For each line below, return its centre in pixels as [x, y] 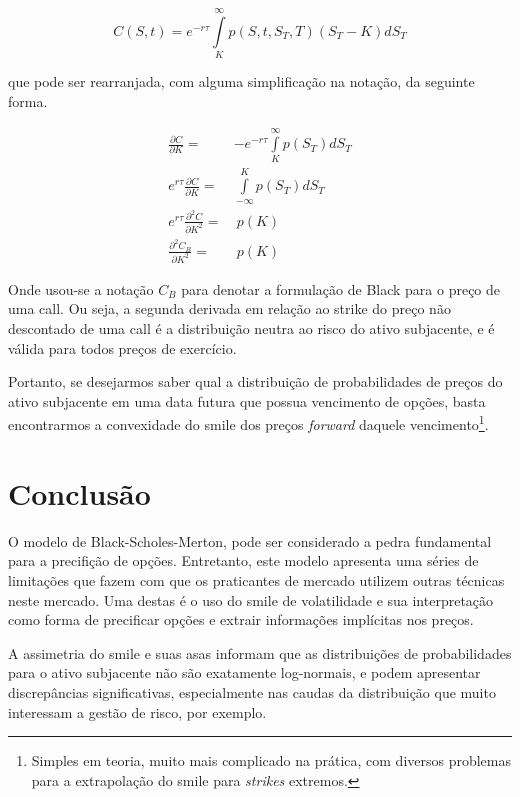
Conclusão [79, 492]
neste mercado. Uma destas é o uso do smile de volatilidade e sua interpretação [251, 599]
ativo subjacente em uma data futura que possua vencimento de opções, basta [247, 400]
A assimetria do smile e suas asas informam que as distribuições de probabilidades [260, 652]
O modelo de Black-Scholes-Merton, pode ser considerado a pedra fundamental [250, 540]
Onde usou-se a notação [81, 288]
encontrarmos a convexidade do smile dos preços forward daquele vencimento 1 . [248, 423]
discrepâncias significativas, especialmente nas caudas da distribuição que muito [252, 691]
